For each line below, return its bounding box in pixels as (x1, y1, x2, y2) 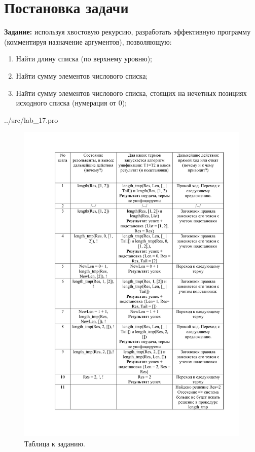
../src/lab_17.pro (4, 114, 58, 125)
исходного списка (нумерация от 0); (16, 97, 127, 108)
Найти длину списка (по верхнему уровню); (16, 53, 152, 64)
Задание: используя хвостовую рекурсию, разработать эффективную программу (4, 26, 251, 37)
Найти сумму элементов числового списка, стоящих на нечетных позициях (16, 87, 247, 98)
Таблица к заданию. (24, 438, 85, 448)
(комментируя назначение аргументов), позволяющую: (4, 36, 172, 47)
